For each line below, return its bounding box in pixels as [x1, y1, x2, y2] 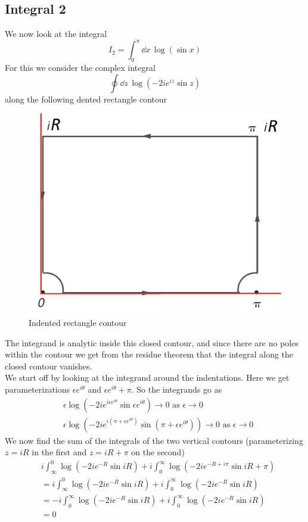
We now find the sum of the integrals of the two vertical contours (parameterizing [5, 434, 303, 446]
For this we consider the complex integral [5, 61, 155, 74]
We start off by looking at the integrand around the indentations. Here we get [5, 371, 290, 384]
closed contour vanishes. [5, 359, 92, 372]
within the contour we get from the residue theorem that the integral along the [5, 348, 294, 361]
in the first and [32, 446, 87, 458]
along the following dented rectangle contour [5, 92, 167, 105]
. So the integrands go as [131, 383, 222, 395]
